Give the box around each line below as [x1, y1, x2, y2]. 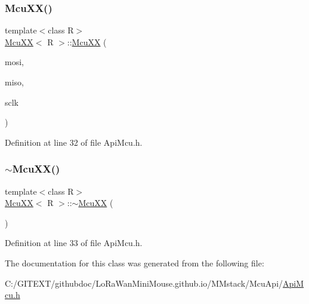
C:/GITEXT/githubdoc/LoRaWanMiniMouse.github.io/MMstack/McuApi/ [5, 277, 283, 289]
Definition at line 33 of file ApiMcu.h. [5, 237, 143, 249]
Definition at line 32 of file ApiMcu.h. [5, 136, 143, 148]
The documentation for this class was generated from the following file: [5, 256, 264, 269]
